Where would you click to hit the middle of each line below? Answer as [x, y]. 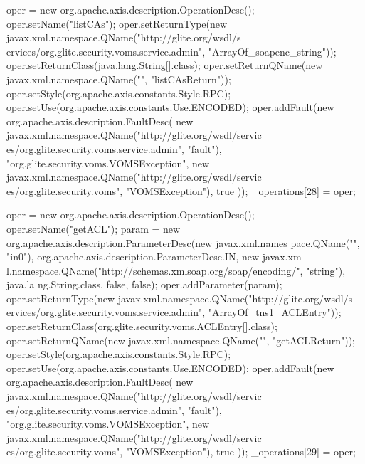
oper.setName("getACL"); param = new [94, 228]
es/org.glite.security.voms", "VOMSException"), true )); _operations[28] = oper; [181, 190]
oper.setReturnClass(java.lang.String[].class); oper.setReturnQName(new [165, 65]
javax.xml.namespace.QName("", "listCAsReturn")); [119, 79]
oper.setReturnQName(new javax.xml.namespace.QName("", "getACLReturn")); [181, 340]
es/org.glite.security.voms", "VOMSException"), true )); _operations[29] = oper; [181, 452]
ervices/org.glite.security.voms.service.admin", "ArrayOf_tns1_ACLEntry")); [174, 312]
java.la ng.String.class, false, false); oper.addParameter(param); [144, 284]
